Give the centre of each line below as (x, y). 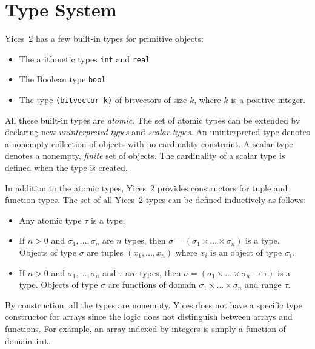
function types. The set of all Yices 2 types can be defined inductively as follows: (156, 200)
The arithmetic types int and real (85, 58)
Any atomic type (50, 220)
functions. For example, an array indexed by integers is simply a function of (145, 328)
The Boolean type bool (62, 79)
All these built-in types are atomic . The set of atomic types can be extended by (153, 120)
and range (263, 284)
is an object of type (246, 252)
